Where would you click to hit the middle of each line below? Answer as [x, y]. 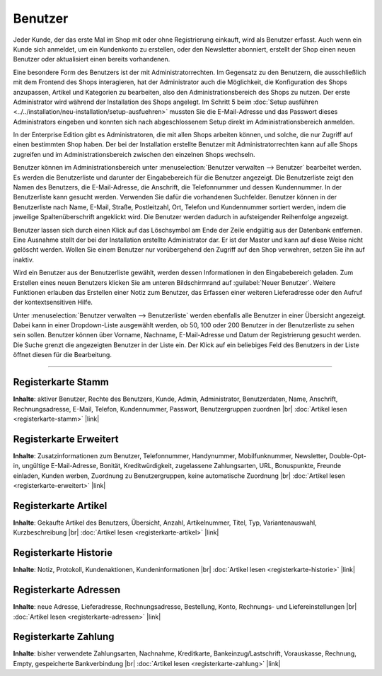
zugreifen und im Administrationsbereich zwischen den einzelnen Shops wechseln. [134, 154]
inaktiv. [24, 260]
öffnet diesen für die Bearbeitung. [63, 355]
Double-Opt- [348, 455]
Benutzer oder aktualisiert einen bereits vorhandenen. [92, 59]
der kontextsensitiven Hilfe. [53, 302]
